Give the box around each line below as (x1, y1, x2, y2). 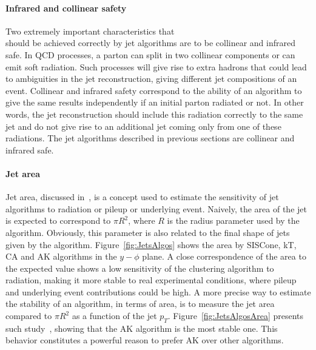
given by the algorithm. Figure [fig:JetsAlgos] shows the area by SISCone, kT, (5, 238, 297, 251)
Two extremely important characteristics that (5, 24, 175, 37)
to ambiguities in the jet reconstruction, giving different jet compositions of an (5, 72, 297, 85)
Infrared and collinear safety (5, 1, 127, 14)
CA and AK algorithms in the (5, 250, 117, 263)
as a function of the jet (72, 309, 157, 322)
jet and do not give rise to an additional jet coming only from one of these (5, 119, 281, 132)
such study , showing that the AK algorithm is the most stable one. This (5, 321, 278, 334)
